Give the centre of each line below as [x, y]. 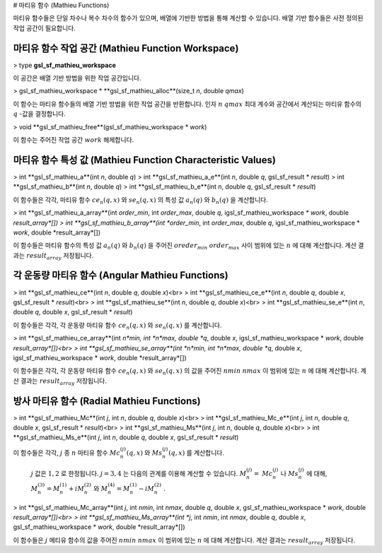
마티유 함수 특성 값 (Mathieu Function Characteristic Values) [144, 160]
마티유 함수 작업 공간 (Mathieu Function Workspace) [126, 48]
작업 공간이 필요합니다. [44, 28]
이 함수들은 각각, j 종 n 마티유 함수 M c [66, 453]
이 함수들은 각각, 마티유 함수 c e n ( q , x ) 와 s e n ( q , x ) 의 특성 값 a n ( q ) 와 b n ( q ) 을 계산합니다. [141, 200]
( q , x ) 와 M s [144, 453]
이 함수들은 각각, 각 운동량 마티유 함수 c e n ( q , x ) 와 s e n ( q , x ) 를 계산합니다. [117, 326]
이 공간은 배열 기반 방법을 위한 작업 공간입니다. [77, 78]
